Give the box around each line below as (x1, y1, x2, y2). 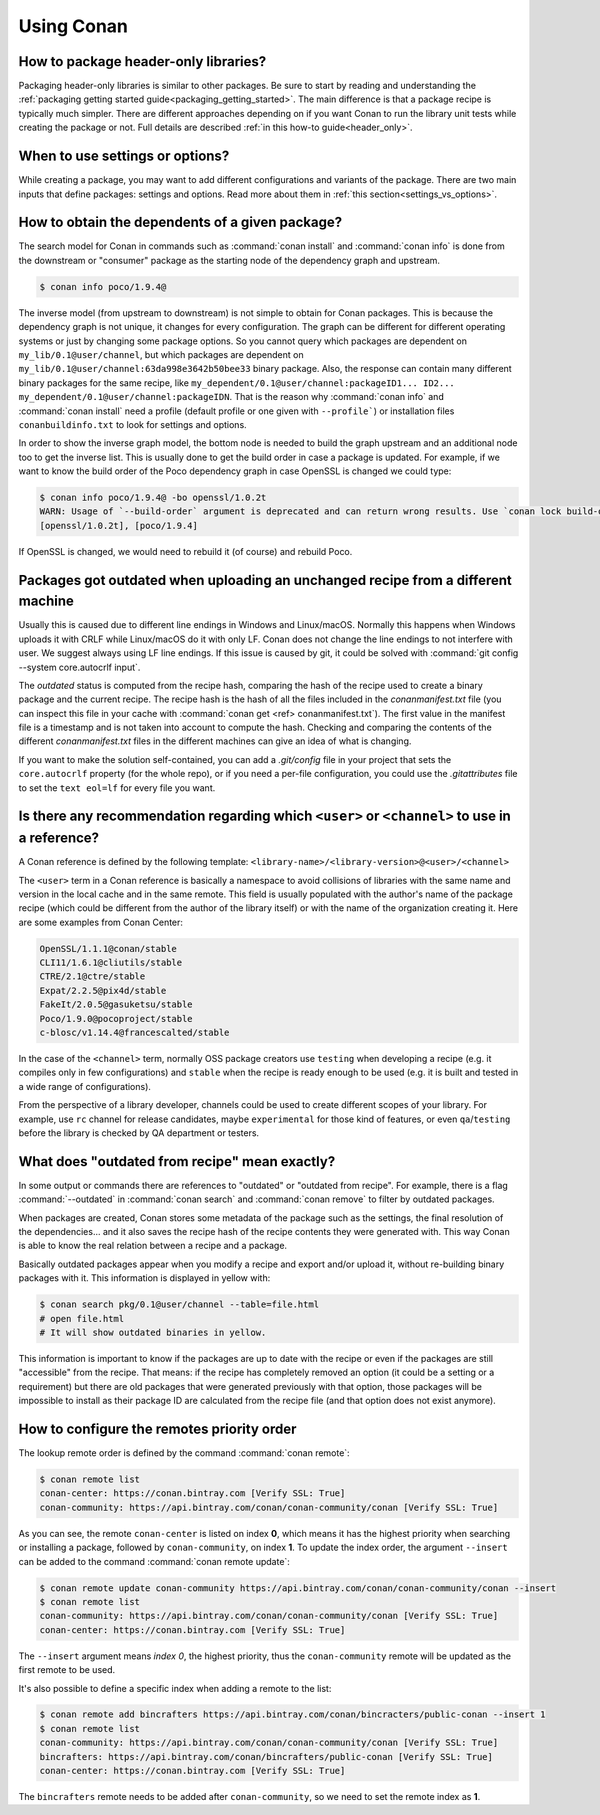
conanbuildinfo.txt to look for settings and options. (18, 418, 247, 430)
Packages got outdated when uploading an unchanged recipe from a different (18, 571, 512, 589)
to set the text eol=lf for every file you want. (18, 781, 216, 794)
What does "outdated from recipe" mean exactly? (18, 1153, 336, 1170)
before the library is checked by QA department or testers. (18, 1126, 260, 1139)
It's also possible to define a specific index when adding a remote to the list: (18, 1682, 332, 1694)
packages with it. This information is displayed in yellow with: (18, 1272, 271, 1284)
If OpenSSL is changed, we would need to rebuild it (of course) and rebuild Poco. (18, 545, 353, 557)
